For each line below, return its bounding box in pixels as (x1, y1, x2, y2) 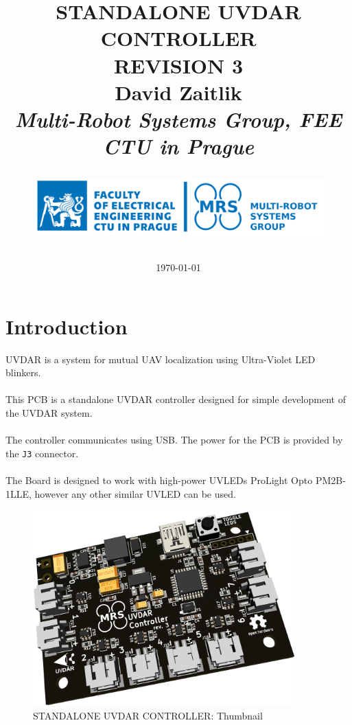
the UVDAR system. (5, 406, 93, 420)
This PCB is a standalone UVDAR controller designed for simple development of (5, 392, 346, 406)
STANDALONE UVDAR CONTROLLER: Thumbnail (33, 708, 263, 722)
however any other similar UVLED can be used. (34, 486, 236, 500)
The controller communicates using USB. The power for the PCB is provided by (5, 433, 343, 447)
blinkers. (5, 365, 41, 380)
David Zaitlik (115, 78, 242, 106)
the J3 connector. (5, 446, 79, 460)
